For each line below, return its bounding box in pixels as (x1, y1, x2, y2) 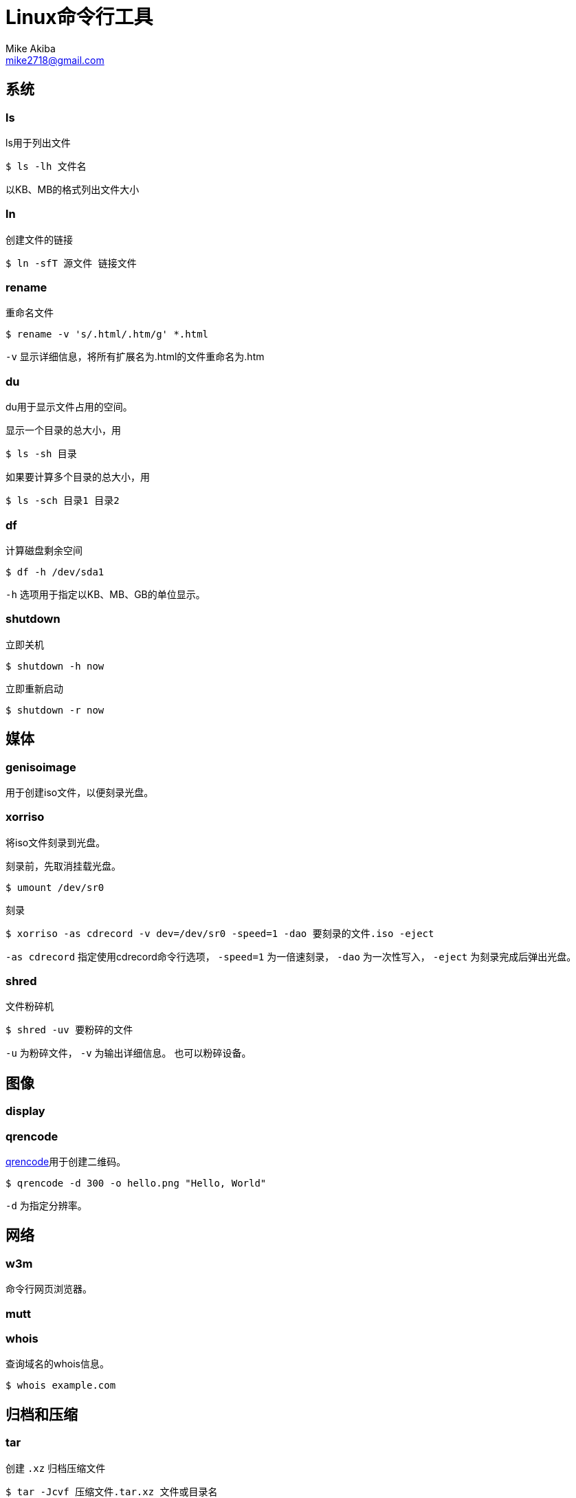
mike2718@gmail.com (5, 54, 104, 66)
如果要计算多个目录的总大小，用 (5, 471, 150, 483)
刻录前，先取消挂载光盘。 (5, 859, 121, 872)
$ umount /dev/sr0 (5, 881, 104, 893)
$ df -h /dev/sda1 (5, 566, 104, 577)
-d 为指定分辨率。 (5, 1200, 87, 1212)
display (5, 1104, 45, 1119)
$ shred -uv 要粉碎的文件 (5, 1024, 133, 1036)
